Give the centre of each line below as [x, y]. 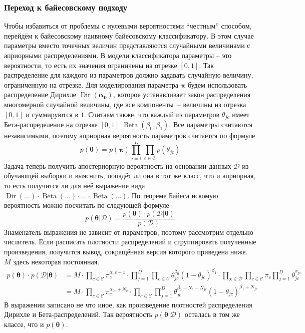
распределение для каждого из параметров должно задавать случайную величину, [129, 75]
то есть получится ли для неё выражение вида [75, 185]
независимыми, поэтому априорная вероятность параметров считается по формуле [130, 135]
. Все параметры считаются [211, 124]
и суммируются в [52, 114]
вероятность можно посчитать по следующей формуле [87, 205]
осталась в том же [212, 314]
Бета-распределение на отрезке [51, 124]
